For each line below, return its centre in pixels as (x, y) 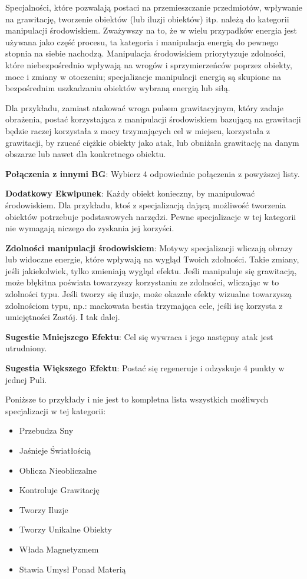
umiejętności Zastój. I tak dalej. (63, 317)
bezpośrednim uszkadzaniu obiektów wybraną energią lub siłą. (118, 88)
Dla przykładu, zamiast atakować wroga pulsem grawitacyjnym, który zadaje (144, 107)
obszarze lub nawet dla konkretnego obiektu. (86, 154)
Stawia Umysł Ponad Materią (72, 569)
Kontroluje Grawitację (59, 490)
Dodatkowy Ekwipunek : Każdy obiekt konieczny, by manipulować (130, 193)
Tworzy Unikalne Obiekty (65, 529)
